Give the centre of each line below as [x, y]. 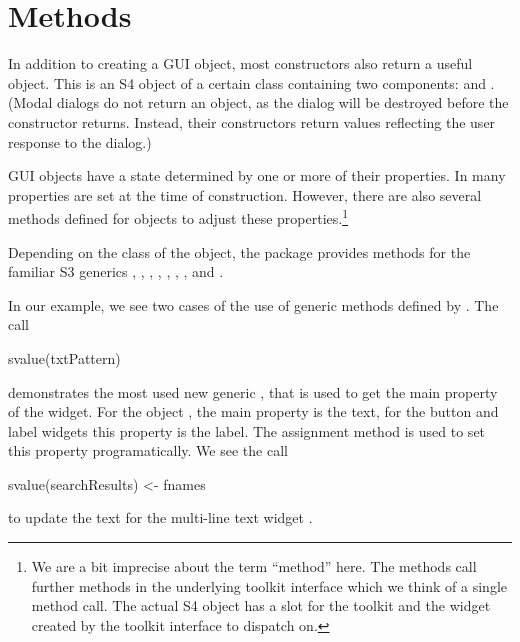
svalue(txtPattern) [64, 357]
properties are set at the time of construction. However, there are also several [245, 194]
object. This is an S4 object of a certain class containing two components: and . [251, 82]
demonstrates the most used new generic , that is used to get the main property [253, 391]
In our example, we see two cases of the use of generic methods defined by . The [253, 304]
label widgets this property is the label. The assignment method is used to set [247, 430]
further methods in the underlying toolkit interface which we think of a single [269, 585]
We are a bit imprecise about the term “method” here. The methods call [254, 566]
